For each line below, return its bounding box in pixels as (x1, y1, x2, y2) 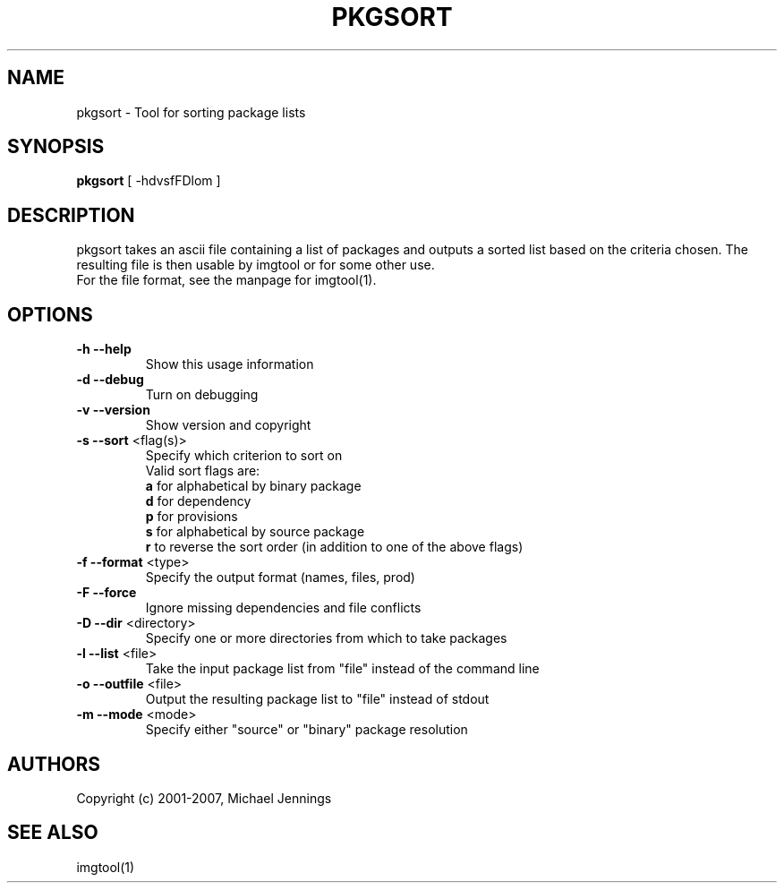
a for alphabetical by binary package (145, 478, 362, 494)
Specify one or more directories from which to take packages (145, 630, 507, 646)
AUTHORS (7, 752, 101, 775)
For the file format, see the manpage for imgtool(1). (76, 272, 377, 288)
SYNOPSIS (7, 135, 105, 158)
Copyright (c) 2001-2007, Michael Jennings (76, 790, 332, 806)
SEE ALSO (7, 821, 98, 844)
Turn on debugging (145, 387, 259, 403)
